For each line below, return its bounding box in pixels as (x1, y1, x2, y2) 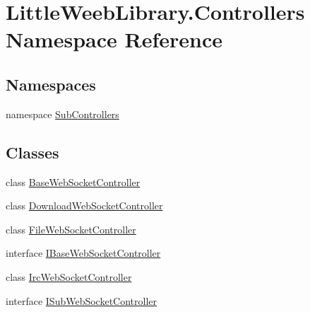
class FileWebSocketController (6, 221, 136, 236)
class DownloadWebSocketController (6, 198, 163, 213)
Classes (6, 141, 59, 163)
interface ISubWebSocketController (6, 293, 157, 308)
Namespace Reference (6, 25, 222, 54)
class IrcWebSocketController (6, 269, 132, 284)
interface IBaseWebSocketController (6, 245, 161, 260)
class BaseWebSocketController (6, 174, 141, 189)
